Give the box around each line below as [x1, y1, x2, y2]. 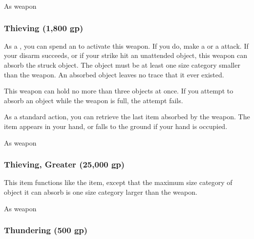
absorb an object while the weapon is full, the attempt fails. [4, 95, 183, 105]
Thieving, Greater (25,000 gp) [4, 158, 125, 170]
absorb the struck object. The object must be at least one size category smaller [4, 60, 240, 70]
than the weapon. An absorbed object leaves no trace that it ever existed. [4, 69, 224, 79]
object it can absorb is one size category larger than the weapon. [4, 186, 197, 197]
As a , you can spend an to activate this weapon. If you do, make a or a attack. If [4, 40, 249, 51]
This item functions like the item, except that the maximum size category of [4, 177, 233, 187]
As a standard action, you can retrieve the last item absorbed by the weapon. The [4, 111, 250, 122]
